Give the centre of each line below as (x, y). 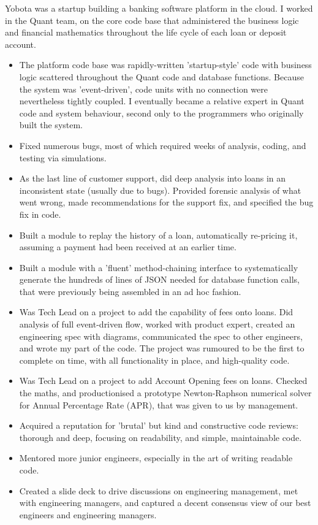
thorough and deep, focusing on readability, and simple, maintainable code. (161, 437)
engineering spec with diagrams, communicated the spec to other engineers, (161, 336)
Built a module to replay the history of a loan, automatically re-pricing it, (158, 235)
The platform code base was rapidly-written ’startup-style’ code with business (165, 65)
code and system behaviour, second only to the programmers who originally (161, 113)
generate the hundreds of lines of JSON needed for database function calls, (159, 279)
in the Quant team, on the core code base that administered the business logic (152, 20)
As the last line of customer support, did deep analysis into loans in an (153, 178)
